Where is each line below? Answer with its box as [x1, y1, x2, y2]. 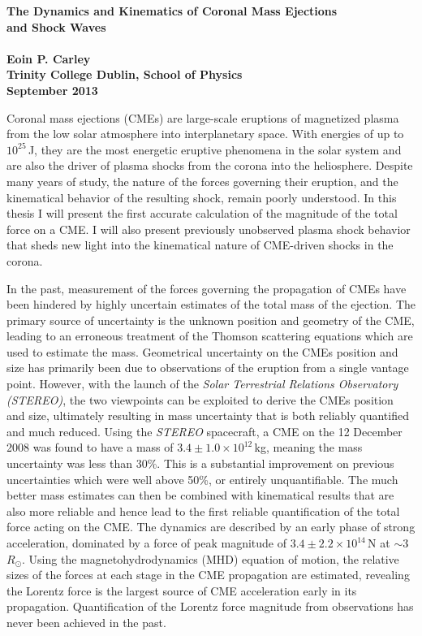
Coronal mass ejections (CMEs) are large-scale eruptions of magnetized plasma [6, 109, 399, 126]
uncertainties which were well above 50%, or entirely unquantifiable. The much [6, 470, 398, 487]
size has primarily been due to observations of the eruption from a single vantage [6, 359, 409, 376]
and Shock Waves [6, 18, 106, 35]
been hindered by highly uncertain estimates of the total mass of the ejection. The [6, 296, 416, 313]
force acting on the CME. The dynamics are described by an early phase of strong [6, 518, 416, 535]
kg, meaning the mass [254, 439, 363, 456]
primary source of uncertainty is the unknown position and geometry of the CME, [6, 311, 415, 328]
